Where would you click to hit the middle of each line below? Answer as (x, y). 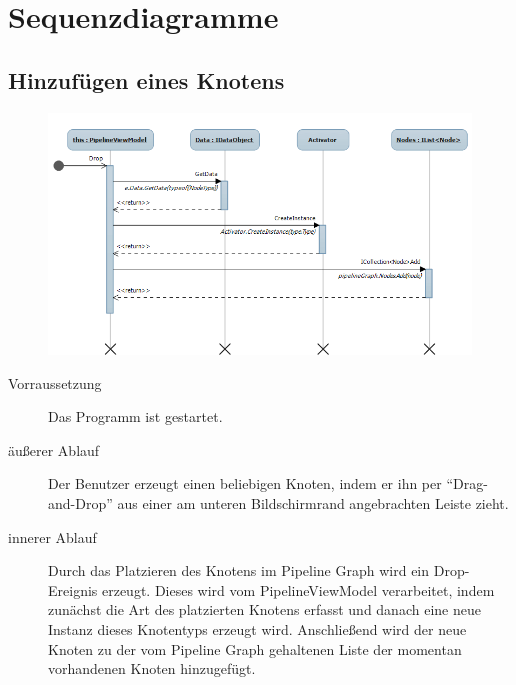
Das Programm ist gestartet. (135, 416)
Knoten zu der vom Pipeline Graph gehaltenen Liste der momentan (255, 648)
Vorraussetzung (55, 382)
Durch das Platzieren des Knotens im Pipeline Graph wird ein (239, 570)
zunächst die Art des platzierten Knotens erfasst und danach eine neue (264, 609)
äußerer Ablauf (54, 449)
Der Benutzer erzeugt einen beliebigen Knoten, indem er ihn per (245, 483)
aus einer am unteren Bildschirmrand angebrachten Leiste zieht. (313, 503)
